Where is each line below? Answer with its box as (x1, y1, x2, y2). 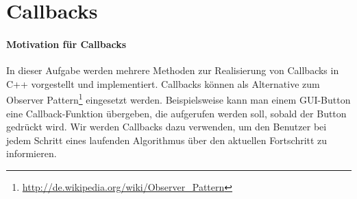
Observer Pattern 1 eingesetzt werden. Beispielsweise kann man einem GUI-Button (6, 91, 351, 107)
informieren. (6, 146, 57, 161)
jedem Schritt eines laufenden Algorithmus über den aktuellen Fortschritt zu (6, 132, 328, 147)
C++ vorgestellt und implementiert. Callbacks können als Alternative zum (6, 76, 320, 91)
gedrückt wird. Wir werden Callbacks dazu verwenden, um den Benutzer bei (6, 119, 327, 134)
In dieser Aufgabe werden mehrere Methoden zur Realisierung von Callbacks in (6, 63, 339, 78)
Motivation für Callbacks (6, 36, 127, 51)
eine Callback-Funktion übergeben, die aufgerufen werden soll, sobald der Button (6, 106, 347, 120)
